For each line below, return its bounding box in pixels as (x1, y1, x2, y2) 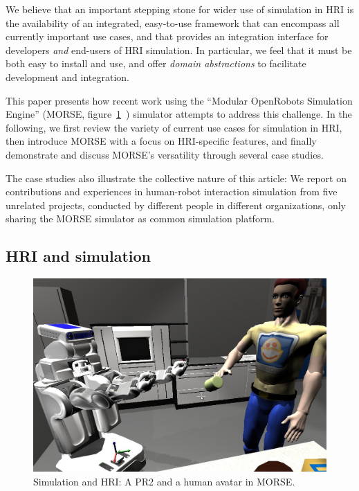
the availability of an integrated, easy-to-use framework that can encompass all (6, 15, 340, 30)
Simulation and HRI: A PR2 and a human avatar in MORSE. (33, 474, 295, 488)
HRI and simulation (6, 245, 151, 267)
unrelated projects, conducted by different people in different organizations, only (6, 197, 346, 212)
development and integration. (6, 69, 129, 84)
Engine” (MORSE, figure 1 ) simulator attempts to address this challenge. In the (6, 107, 352, 121)
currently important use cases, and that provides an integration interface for (6, 29, 329, 44)
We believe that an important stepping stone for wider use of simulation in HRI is (6, 2, 354, 16)
